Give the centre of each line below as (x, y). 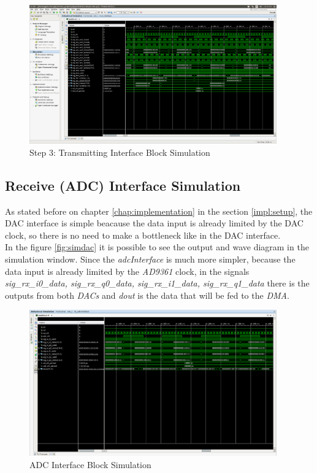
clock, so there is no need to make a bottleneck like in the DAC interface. (143, 235)
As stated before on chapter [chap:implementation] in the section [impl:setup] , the (159, 211)
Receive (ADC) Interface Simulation (123, 185)
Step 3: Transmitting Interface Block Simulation (120, 152)
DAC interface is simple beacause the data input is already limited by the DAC (154, 223)
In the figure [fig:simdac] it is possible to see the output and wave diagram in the (157, 247)
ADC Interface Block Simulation (90, 464)
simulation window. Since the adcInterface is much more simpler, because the (150, 259)
